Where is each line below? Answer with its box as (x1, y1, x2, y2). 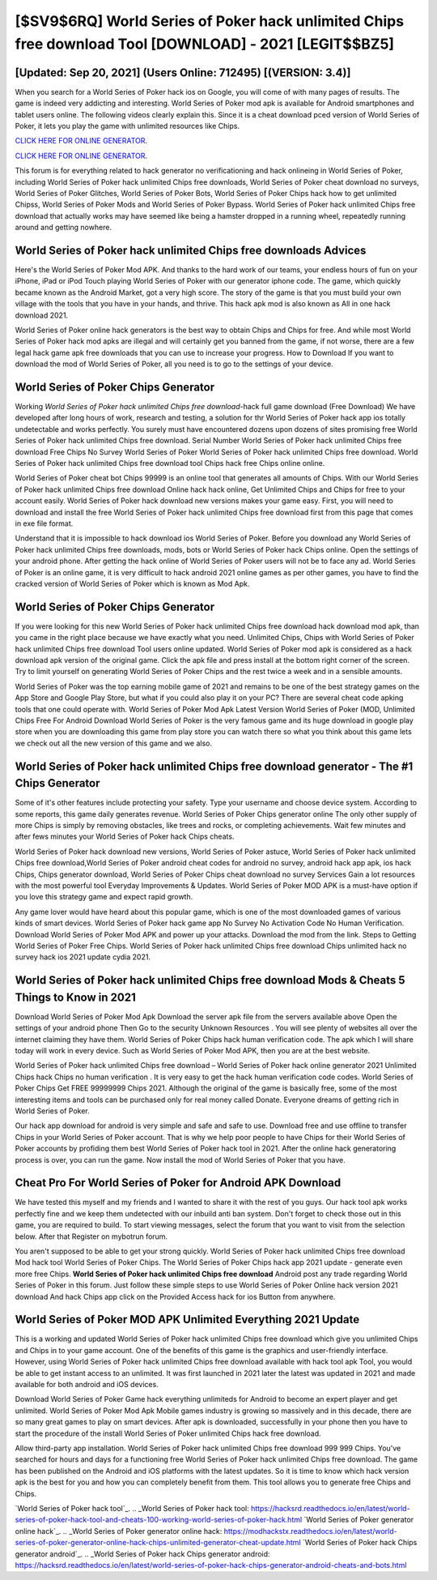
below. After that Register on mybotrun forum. (15, 1232, 168, 1241)
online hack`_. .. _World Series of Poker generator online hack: (15, 1526, 223, 1535)
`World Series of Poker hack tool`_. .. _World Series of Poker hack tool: (15, 1503, 250, 1513)
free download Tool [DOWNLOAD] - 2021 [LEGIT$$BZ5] (15, 35, 395, 53)
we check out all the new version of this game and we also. (15, 738, 212, 748)
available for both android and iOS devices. (15, 1380, 159, 1390)
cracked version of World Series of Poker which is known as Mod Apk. (15, 579, 250, 588)
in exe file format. (15, 519, 74, 528)
